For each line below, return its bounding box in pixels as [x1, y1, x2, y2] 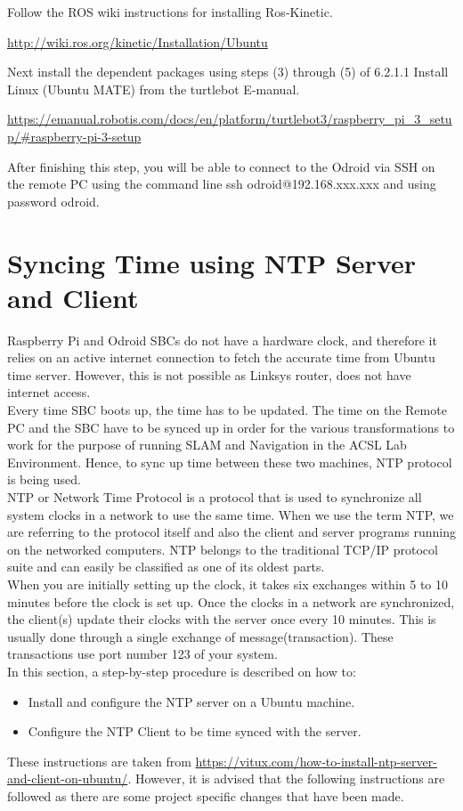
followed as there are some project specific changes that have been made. [7, 786, 404, 805]
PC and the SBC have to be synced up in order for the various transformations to [7, 418, 455, 436]
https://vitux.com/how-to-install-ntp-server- [195, 751, 437, 770]
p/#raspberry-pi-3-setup [7, 126, 142, 145]
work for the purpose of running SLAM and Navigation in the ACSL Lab [7, 435, 407, 454]
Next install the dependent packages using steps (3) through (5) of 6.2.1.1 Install [7, 62, 449, 81]
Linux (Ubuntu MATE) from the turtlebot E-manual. [7, 79, 300, 98]
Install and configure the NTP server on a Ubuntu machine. [28, 692, 355, 710]
